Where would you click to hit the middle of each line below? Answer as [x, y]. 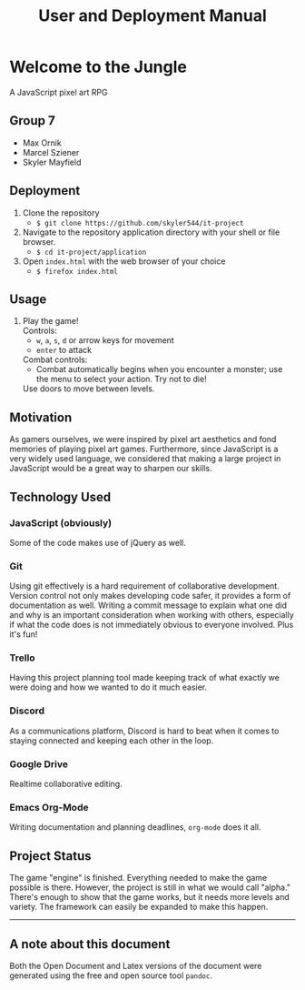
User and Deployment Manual [152, 16]
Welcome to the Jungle [98, 67]
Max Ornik [42, 143]
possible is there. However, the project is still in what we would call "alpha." [150, 887]
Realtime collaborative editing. [66, 784]
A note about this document [90, 944]
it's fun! [24, 634]
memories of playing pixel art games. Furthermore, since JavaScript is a [144, 449]
